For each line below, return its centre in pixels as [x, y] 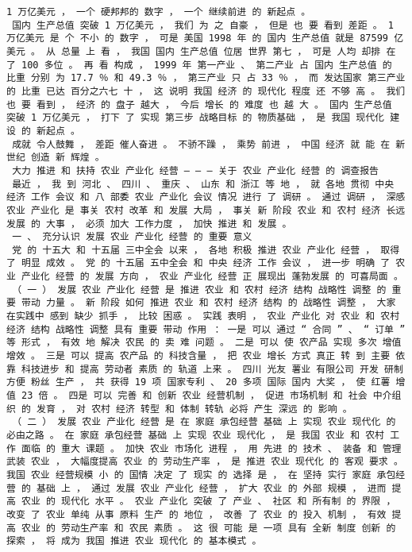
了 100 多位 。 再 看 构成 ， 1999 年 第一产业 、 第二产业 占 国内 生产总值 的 [199, 65]
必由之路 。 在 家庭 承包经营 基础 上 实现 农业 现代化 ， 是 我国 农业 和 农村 [195, 435]
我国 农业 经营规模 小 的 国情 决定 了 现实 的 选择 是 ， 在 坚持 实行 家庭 [189, 475]
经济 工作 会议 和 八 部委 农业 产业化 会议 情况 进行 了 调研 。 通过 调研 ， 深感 [206, 197]
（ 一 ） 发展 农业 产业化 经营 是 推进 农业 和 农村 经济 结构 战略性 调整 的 [199, 290]
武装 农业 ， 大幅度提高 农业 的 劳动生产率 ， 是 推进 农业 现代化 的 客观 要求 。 [205, 462]
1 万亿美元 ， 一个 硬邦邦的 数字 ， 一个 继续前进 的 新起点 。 [159, 12]
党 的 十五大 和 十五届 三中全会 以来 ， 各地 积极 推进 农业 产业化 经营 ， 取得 [206, 250]
